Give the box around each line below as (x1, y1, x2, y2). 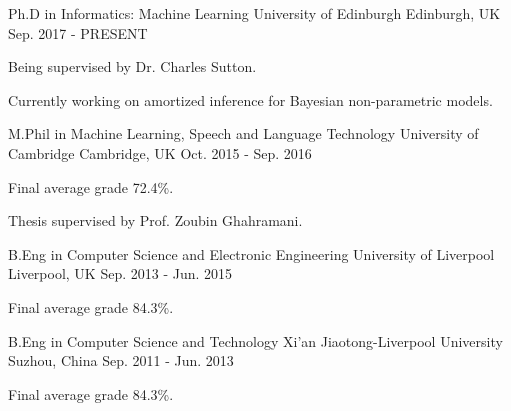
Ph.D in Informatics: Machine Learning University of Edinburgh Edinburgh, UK (8, 3, 501, 23)
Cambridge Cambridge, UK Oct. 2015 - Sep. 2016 (8, 142, 312, 163)
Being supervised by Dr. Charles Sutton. (8, 56, 257, 77)
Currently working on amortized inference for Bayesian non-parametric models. (8, 89, 493, 110)
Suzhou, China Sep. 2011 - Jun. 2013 (8, 350, 234, 371)
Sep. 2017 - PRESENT (8, 22, 148, 43)
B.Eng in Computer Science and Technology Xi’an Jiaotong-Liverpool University (8, 330, 503, 351)
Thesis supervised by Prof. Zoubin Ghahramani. (8, 210, 303, 231)
